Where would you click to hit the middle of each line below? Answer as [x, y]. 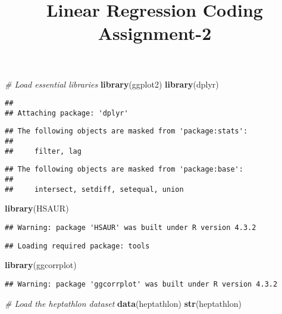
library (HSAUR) [37, 208]
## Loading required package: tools [77, 246]
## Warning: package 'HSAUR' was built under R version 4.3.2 [131, 228]
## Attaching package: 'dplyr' [67, 113]
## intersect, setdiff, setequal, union [94, 189]
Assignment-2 [155, 33]
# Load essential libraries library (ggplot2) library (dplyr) [112, 84]
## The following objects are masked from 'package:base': [124, 170]
